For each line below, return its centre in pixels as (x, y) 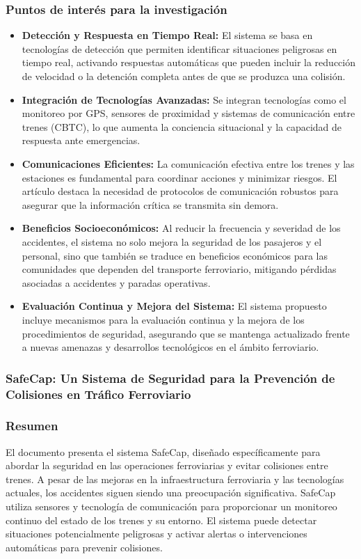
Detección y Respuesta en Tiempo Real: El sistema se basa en (167, 35)
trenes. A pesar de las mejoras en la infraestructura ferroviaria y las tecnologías (175, 479)
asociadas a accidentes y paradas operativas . (116, 282)
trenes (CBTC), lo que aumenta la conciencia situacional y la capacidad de (182, 126)
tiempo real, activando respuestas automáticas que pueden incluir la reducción (188, 62)
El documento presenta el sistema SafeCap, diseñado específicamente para (163, 451)
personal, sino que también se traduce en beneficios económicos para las (175, 255)
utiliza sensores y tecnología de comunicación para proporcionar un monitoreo (171, 506)
